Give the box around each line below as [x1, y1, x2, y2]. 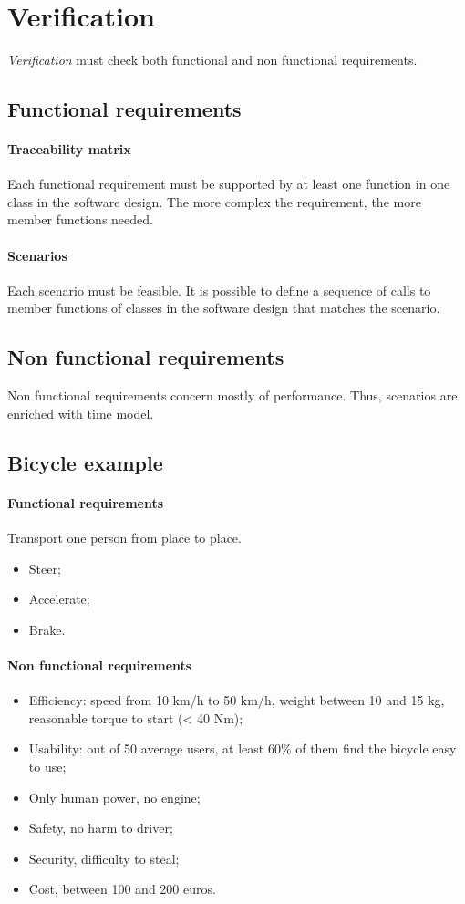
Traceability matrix [7, 140, 131, 159]
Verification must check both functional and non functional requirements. [7, 50, 418, 69]
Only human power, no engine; [28, 787, 201, 806]
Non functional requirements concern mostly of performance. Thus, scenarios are [7, 386, 458, 405]
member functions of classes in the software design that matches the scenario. [7, 298, 440, 317]
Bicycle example [7, 448, 163, 476]
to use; [28, 756, 67, 775]
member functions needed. [7, 210, 153, 229]
